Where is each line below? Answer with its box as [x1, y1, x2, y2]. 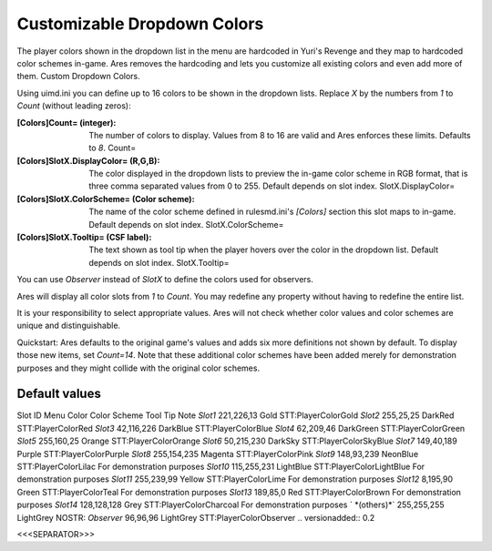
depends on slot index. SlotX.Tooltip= [88, 257, 230, 268]
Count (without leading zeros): [16, 100, 131, 111]
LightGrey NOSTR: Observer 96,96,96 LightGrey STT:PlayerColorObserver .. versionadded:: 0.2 [16, 512, 375, 523]
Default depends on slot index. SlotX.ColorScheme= [88, 219, 284, 230]
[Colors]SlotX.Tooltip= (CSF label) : [16, 232, 152, 243]
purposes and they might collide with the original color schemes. [16, 362, 260, 373]
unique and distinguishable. [16, 320, 121, 332]
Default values [16, 386, 102, 402]
